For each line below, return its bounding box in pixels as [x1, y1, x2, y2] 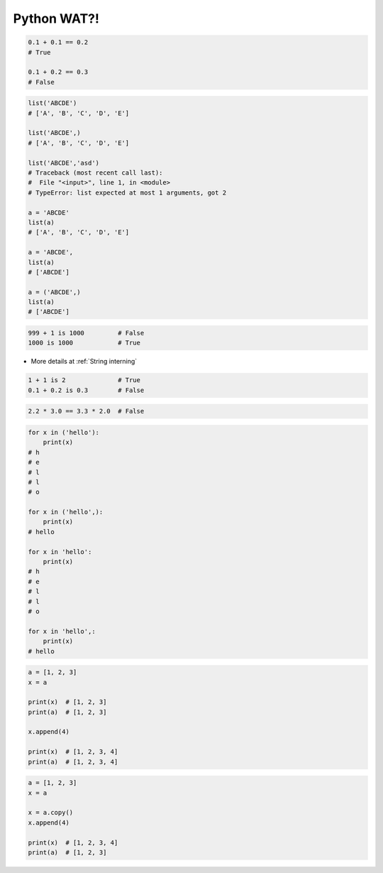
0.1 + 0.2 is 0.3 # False [28, 386, 145, 394]
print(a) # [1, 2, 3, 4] [28, 757, 118, 766]
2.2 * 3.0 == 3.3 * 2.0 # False [28, 407, 145, 416]
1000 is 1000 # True [28, 339, 141, 347]
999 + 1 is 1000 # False [28, 329, 145, 337]
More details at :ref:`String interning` [30, 357, 138, 366]
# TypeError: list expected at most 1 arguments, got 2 [28, 188, 227, 197]
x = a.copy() [28, 808, 74, 817]
